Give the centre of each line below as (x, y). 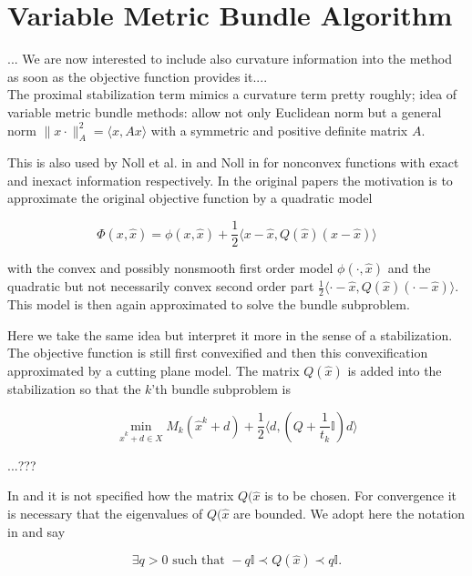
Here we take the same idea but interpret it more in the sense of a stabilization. (230, 334)
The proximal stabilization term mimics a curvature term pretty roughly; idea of (232, 94)
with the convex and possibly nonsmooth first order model (170, 268)
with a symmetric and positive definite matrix (279, 130)
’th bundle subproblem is (221, 388)
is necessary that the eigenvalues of (105, 514)
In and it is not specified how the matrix (121, 495)
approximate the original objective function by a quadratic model (190, 198)
